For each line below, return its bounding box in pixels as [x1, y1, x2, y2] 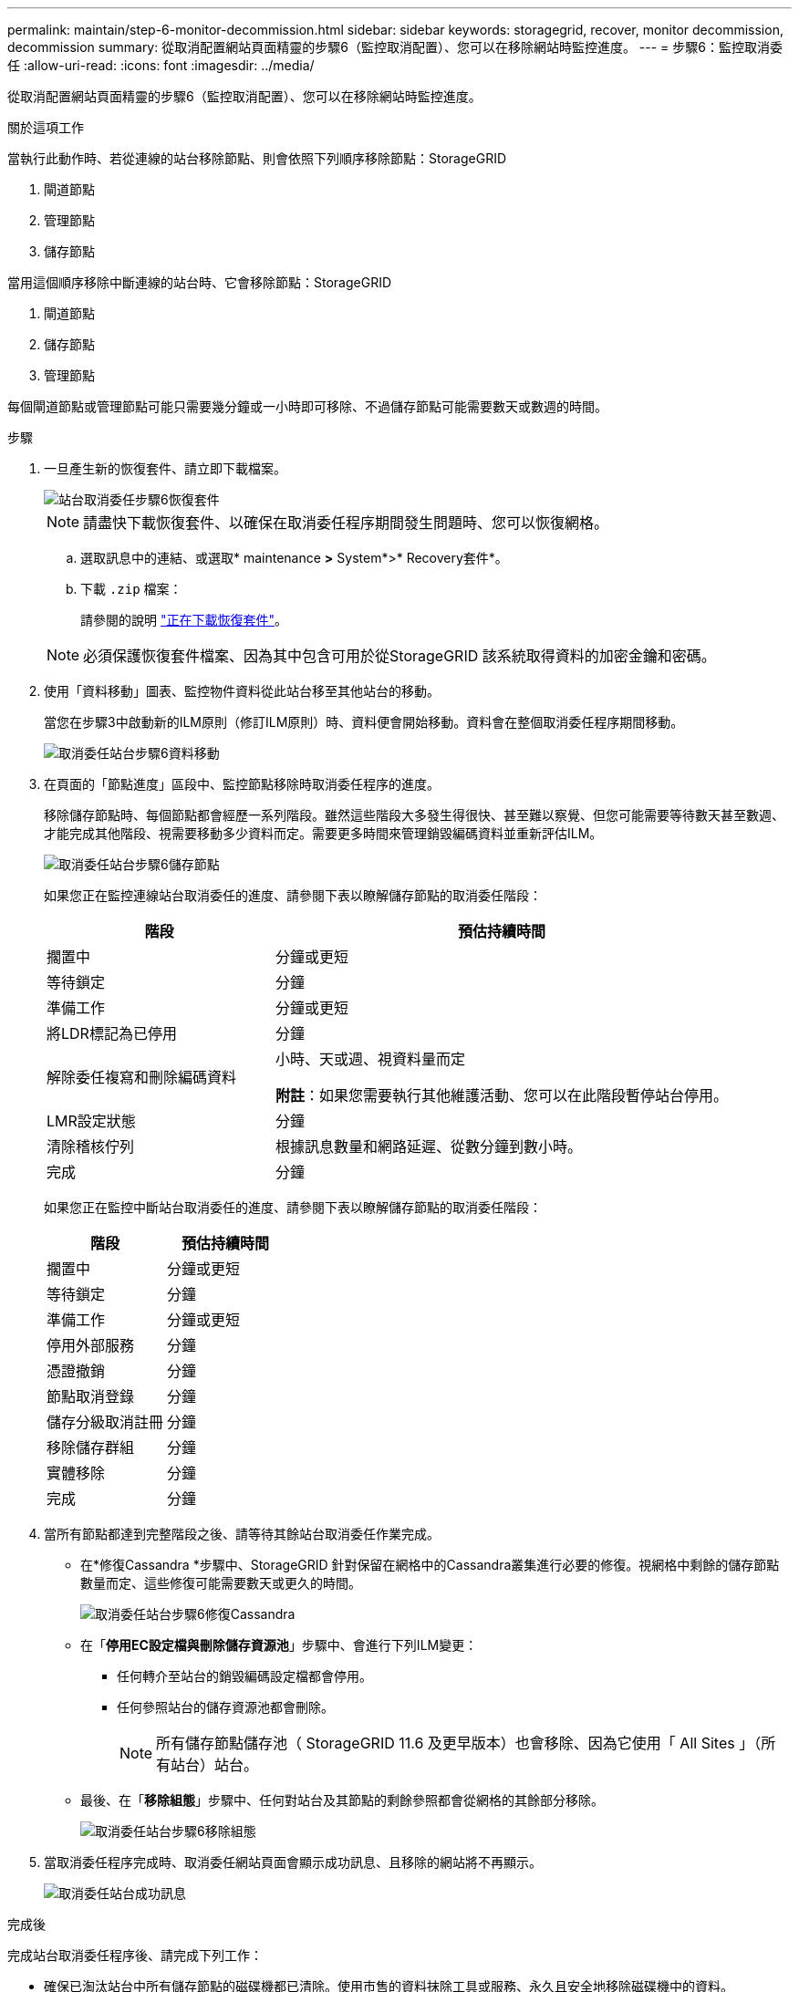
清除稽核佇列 [47, 1137, 135, 1156]
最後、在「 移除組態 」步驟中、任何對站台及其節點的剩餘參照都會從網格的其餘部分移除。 [80, 1792, 604, 1808]
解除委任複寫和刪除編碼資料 [47, 1068, 237, 1086]
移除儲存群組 [47, 1438, 135, 1457]
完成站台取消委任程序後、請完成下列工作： [7, 1947, 263, 1963]
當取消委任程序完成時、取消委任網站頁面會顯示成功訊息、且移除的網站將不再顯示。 [44, 1854, 542, 1870]
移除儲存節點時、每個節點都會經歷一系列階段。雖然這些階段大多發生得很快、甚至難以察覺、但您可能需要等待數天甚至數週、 [44, 807, 784, 823]
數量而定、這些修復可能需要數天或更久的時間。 [80, 1575, 361, 1591]
